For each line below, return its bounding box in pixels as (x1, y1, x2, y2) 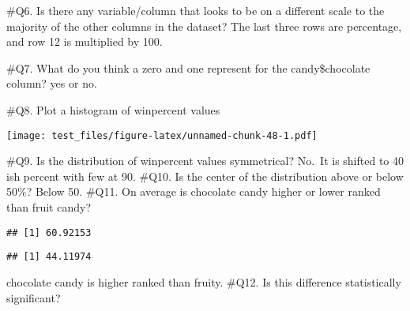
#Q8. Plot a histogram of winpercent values (6, 101, 220, 118)
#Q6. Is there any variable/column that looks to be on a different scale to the (6, 2, 385, 18)
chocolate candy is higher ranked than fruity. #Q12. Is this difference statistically (6, 273, 401, 290)
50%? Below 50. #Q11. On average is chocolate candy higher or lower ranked (6, 183, 381, 200)
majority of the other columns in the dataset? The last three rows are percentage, (6, 17, 402, 34)
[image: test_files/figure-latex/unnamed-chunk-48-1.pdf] (6, 129, 318, 141)
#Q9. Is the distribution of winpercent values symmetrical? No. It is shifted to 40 (6, 152, 404, 169)
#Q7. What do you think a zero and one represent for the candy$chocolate (6, 59, 371, 76)
